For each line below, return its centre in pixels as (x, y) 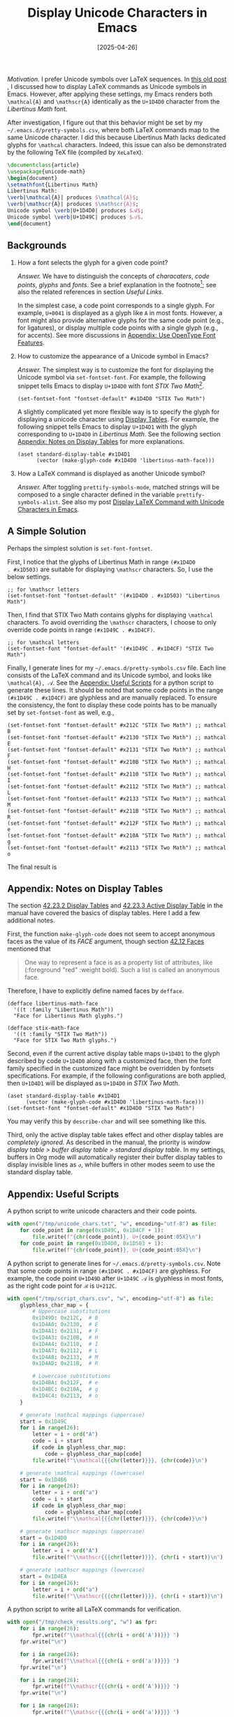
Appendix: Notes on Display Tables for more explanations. (101, 441)
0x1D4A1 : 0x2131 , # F (65, 1331)
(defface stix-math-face (43, 1028)
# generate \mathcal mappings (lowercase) (82, 1473)
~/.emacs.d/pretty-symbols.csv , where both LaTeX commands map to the (114, 130)
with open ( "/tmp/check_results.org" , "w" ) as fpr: (82, 1622)
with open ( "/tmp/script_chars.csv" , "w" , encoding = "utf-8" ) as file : (111, 1298)
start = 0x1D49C (44, 1421)
